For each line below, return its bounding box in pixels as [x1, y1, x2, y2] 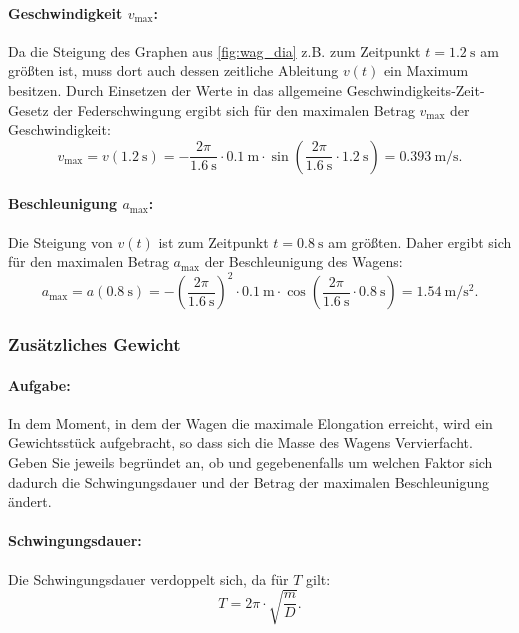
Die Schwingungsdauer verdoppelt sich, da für [8, 568, 289, 589]
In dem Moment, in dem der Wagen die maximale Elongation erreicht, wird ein [8, 412, 493, 433]
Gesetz [8, 99, 49, 120]
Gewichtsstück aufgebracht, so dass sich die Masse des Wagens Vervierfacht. [8, 432, 473, 453]
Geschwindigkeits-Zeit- [346, 79, 485, 100]
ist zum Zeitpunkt [158, 231, 269, 252]
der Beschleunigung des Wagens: [204, 251, 403, 272]
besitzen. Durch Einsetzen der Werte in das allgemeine [8, 79, 342, 100]
